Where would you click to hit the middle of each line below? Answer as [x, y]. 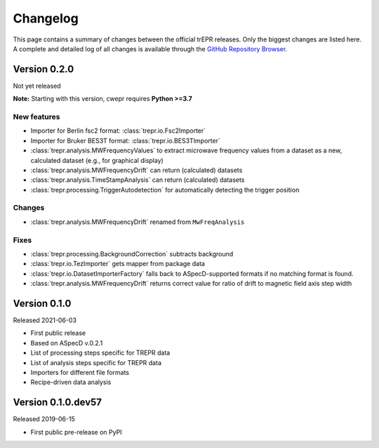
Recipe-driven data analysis [71, 382]
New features [36, 117]
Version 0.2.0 [44, 69]
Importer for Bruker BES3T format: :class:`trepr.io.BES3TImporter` [125, 140]
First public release [58, 333]
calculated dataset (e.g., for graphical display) [97, 160]
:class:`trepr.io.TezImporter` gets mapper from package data [118, 264]
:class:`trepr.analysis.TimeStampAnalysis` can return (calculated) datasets [138, 180]
